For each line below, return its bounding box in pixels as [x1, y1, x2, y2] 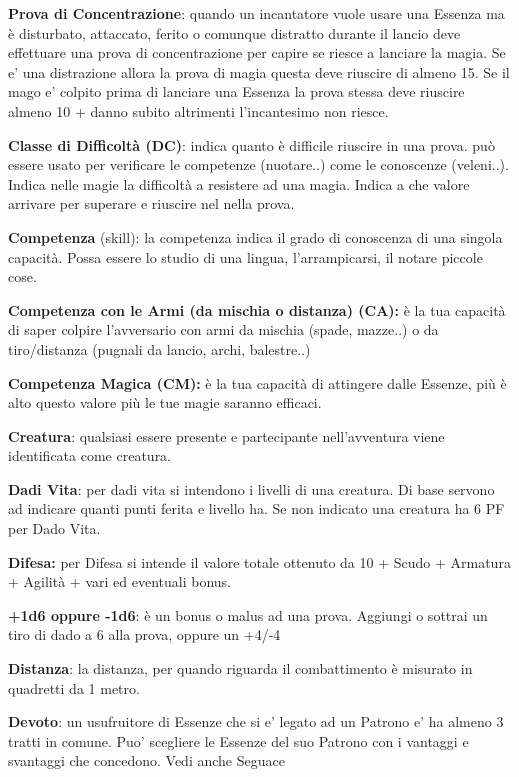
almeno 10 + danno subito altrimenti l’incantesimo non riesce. [8, 100, 389, 121]
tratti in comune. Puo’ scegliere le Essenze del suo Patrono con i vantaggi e [8, 730, 469, 751]
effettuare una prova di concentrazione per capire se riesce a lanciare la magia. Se [8, 42, 506, 63]
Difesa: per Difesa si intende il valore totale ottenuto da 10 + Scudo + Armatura [8, 551, 511, 572]
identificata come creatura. [8, 445, 172, 466]
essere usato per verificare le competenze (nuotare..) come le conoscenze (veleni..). [8, 154, 509, 175]
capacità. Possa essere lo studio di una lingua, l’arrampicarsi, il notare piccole [8, 246, 483, 267]
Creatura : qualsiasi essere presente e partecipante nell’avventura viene [8, 425, 445, 446]
